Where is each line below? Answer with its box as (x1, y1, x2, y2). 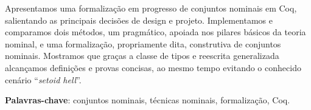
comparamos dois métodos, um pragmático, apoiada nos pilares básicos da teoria (5, 26, 306, 38)
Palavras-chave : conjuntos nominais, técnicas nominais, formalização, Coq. (5, 94, 290, 106)
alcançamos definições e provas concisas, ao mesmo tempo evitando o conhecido (5, 61, 301, 74)
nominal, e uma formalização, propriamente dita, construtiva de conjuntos (5, 37, 281, 50)
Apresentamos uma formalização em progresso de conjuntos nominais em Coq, (5, 2, 297, 14)
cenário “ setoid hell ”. (5, 73, 82, 86)
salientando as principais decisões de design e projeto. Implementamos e (5, 13, 273, 26)
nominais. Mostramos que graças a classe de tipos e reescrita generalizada (5, 49, 279, 62)
